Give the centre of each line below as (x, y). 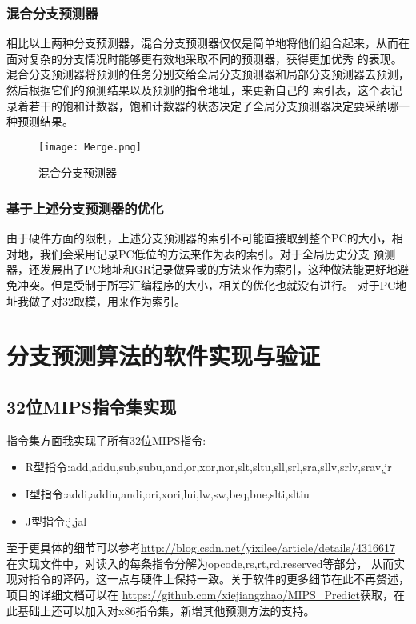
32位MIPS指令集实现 (92, 406)
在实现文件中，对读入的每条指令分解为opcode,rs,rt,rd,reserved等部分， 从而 (200, 563)
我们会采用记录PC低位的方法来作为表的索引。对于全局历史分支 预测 (218, 253)
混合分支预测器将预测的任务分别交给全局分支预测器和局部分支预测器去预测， (208, 74)
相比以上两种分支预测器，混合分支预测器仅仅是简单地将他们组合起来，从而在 (208, 43)
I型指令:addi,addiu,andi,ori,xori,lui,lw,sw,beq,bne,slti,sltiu (167, 493)
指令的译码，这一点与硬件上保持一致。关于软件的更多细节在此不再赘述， (219, 579)
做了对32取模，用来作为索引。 (107, 300)
